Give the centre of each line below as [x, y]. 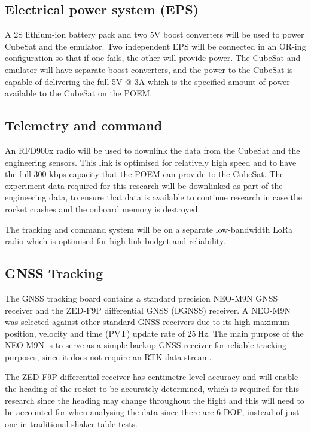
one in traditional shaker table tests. [71, 423]
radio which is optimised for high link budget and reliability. [115, 241]
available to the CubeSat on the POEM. [79, 93]
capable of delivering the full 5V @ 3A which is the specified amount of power [147, 81]
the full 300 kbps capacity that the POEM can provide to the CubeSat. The [144, 174]
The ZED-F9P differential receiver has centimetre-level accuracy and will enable [152, 377]
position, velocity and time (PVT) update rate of [95, 333]
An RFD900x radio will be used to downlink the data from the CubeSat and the [153, 150]
